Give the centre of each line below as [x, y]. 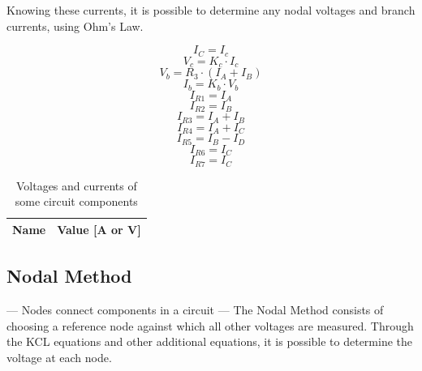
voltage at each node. [59, 357]
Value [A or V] [99, 229]
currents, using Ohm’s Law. [75, 26]
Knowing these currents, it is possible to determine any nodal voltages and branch [211, 10]
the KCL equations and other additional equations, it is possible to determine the [210, 341]
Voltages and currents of [76, 185]
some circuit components [76, 201]
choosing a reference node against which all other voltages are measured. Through [210, 325]
